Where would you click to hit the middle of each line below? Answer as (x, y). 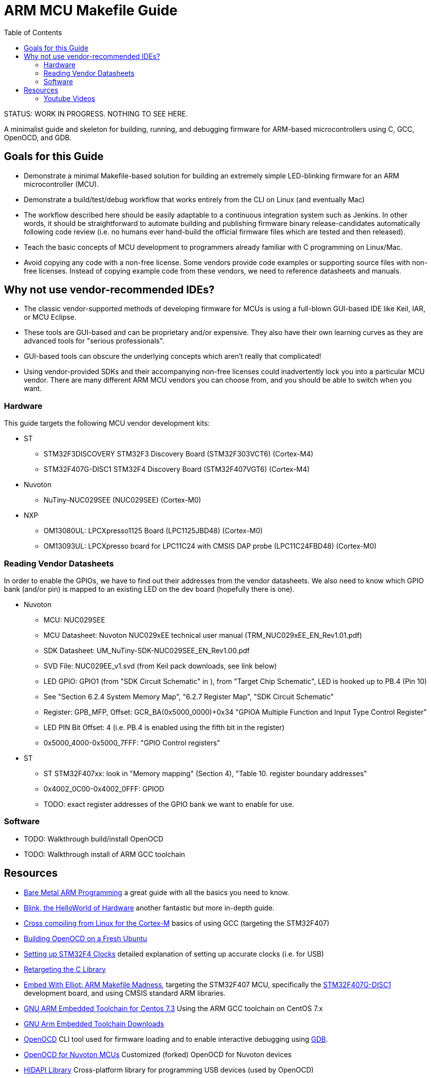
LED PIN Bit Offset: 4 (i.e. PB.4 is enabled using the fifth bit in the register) (164, 727)
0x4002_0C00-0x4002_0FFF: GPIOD (104, 789)
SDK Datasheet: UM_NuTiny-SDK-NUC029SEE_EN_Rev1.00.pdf (147, 650)
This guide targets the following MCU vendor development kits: (107, 423)
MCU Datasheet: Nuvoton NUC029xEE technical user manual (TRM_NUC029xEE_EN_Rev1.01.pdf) (203, 635)
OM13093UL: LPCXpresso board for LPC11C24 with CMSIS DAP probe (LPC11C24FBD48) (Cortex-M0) (210, 546)
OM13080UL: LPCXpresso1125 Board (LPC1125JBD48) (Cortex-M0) (153, 531)
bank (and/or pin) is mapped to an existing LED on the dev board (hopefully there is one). (149, 589)
